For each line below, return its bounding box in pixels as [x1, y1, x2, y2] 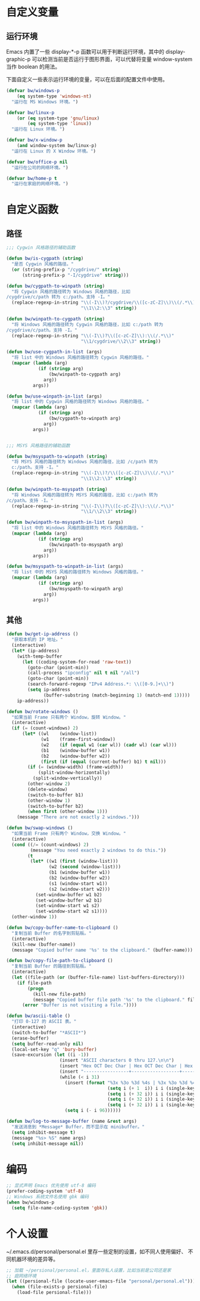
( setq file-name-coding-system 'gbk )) [11, 1205, 108, 1211]
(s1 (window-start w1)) [48, 880, 108, 887]
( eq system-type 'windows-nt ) [17, 93, 92, 99]
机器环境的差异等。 [11, 1255, 58, 1262]
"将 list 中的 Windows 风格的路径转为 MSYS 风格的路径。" [11, 525, 144, 531]
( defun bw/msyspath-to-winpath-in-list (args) [6, 563, 124, 570]
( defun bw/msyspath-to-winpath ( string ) [6, 453, 108, 459]
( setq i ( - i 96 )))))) [64, 1107, 121, 1114]
